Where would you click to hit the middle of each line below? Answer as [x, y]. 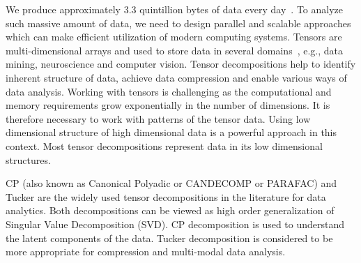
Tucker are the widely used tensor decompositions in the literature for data [166, 196]
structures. [28, 159]
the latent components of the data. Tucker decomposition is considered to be [169, 238]
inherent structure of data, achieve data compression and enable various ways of [176, 77]
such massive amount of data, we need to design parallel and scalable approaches [178, 23]
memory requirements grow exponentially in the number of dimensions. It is [168, 105]
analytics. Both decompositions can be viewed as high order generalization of [170, 210]
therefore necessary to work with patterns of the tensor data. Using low [158, 118]
